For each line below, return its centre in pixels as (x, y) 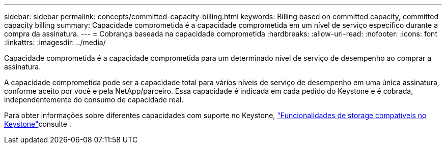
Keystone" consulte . (38, 124)
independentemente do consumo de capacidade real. (94, 100)
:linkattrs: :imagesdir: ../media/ (55, 42)
